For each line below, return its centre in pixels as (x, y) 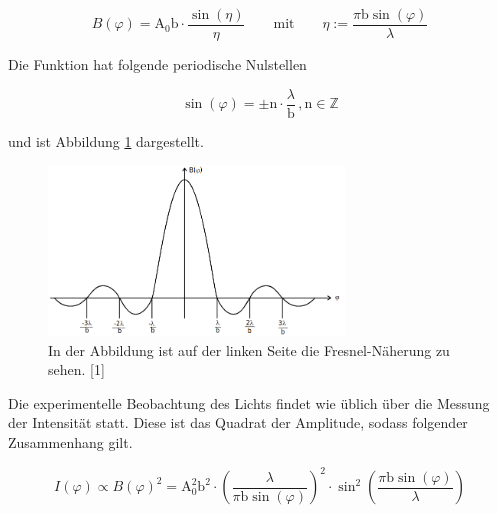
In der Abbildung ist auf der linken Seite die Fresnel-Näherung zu (249, 349)
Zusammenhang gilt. (70, 442)
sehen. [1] (76, 369)
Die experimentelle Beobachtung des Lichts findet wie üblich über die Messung (249, 402)
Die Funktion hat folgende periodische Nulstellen (157, 64)
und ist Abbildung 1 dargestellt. (106, 140)
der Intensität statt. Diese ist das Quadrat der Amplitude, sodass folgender (238, 422)
